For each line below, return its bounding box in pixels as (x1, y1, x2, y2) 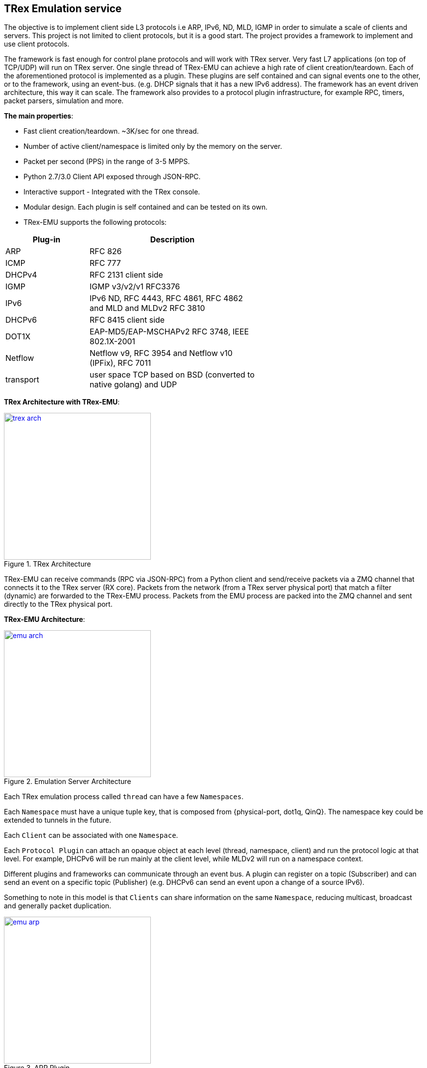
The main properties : (4, 112, 73, 120)
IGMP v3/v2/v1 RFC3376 (89, 282, 180, 292)
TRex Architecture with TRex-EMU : (4, 398, 120, 406)
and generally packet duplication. (4, 902, 112, 910)
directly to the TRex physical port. (4, 600, 113, 609)
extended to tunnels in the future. (4, 816, 112, 825)
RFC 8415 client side (89, 315, 165, 325)
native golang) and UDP (89, 380, 177, 390)
